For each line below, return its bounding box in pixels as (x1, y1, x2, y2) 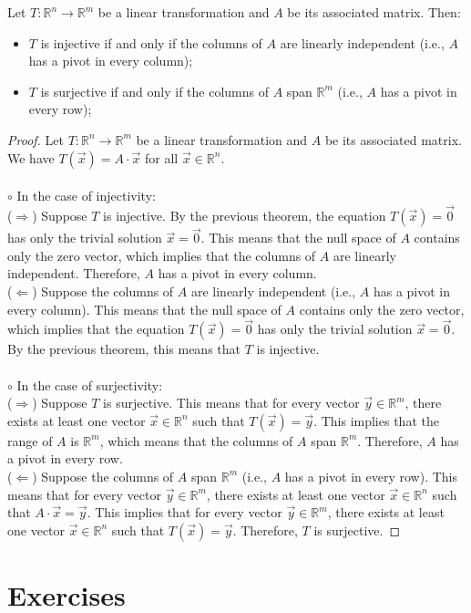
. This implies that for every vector (87, 503, 282, 522)
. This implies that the (313, 410, 439, 430)
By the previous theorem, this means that (7, 339, 241, 358)
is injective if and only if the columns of (40, 33, 262, 52)
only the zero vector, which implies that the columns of (7, 245, 316, 265)
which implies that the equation (7, 319, 185, 338)
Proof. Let (7, 130, 64, 149)
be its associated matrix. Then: (287, 3, 461, 21)
